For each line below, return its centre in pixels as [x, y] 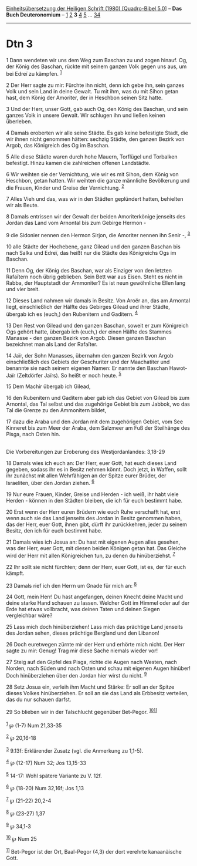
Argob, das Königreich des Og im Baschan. [58, 145]
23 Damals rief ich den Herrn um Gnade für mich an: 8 [71, 585]
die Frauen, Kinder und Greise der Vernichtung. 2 [65, 187]
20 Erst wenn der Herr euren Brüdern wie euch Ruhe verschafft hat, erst [93, 512]
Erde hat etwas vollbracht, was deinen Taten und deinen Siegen [83, 609]
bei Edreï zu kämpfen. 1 [34, 73]
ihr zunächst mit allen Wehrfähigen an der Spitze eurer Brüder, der [86, 476]
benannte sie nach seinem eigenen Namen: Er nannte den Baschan [87, 368]
